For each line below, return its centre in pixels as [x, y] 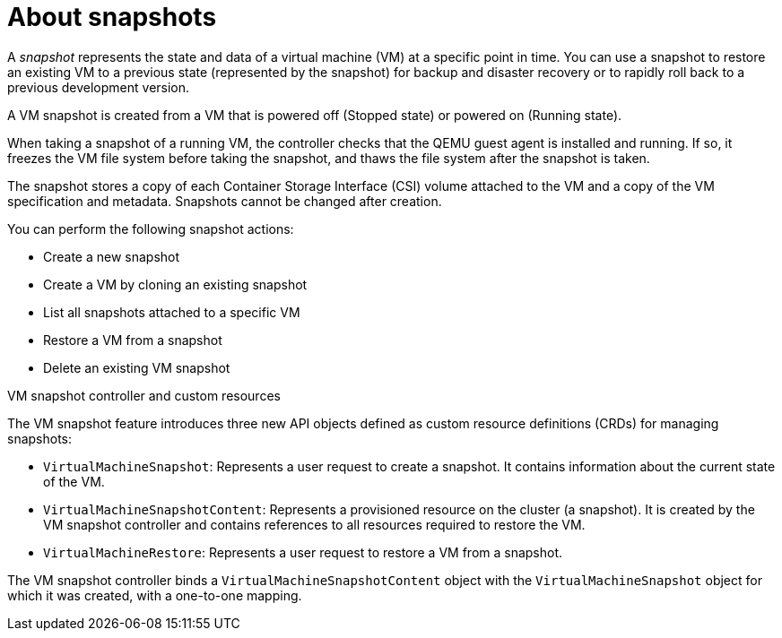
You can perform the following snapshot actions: [151, 228]
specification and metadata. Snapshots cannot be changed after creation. [225, 201]
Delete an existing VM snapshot [137, 367]
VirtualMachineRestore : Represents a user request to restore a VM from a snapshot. [303, 552]
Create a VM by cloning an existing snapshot [175, 284]
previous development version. [99, 87]
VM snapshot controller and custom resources [144, 395]
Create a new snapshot [112, 256]
